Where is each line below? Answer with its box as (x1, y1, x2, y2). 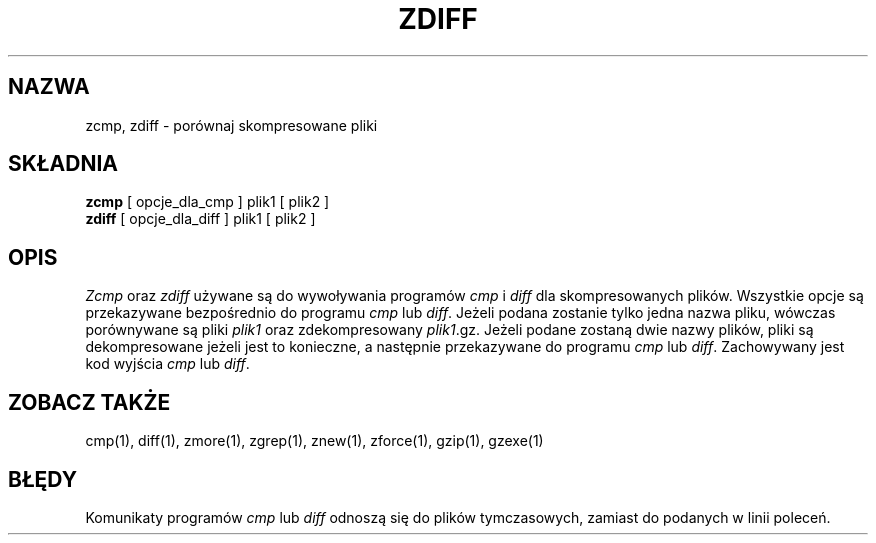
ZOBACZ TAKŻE (8, 389, 171, 415)
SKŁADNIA (8, 151, 118, 177)
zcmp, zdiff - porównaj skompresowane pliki (85, 116, 378, 134)
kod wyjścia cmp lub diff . (85, 355, 250, 373)
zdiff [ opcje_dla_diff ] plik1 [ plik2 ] (85, 210, 316, 228)
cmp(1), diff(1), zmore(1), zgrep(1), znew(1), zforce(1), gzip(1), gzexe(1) (85, 432, 544, 450)
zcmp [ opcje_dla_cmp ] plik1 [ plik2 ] (85, 193, 330, 211)
